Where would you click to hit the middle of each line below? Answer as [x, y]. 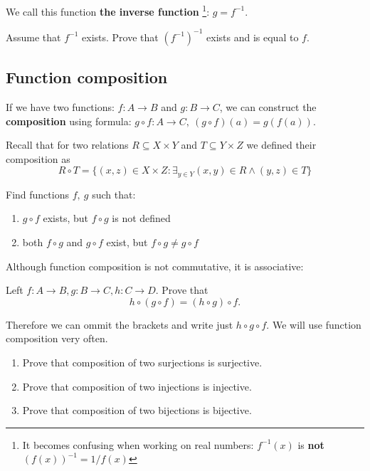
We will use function [317, 324]
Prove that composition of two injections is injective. [137, 386]
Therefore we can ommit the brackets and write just [120, 324]
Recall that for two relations [67, 145]
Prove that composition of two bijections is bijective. [137, 410]
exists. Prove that [120, 37]
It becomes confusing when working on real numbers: [138, 444]
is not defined [141, 218]
